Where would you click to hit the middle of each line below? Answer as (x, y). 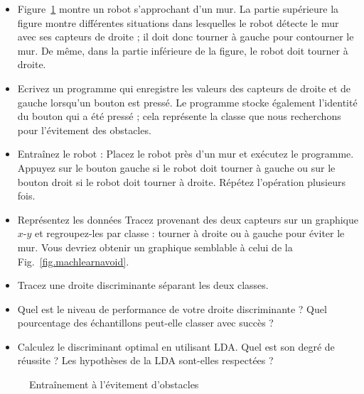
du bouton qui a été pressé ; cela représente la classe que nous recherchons (179, 116)
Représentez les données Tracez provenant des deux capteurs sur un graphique (188, 219)
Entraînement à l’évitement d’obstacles (114, 384)
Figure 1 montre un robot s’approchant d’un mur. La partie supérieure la (178, 9)
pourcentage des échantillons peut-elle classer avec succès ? (145, 323)
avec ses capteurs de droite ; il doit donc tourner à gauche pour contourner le (186, 37)
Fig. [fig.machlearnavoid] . (73, 261)
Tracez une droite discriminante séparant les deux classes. (143, 285)
